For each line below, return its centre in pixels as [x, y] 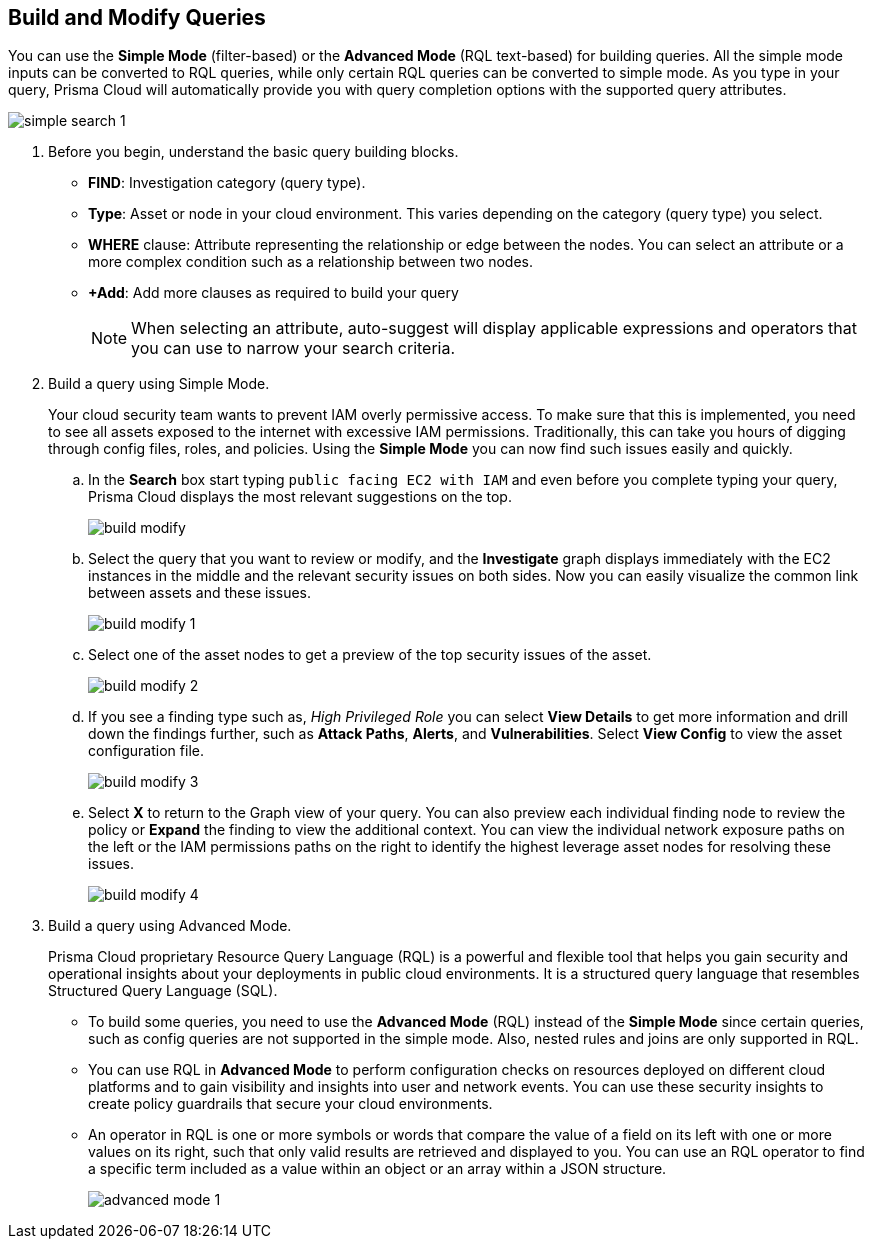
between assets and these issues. [200, 593]
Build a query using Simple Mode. [159, 384]
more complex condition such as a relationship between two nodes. [310, 262]
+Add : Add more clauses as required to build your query [273, 293]
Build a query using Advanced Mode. [170, 926]
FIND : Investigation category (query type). [227, 183]
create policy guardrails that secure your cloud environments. [290, 1104]
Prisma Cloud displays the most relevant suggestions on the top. [300, 497]
